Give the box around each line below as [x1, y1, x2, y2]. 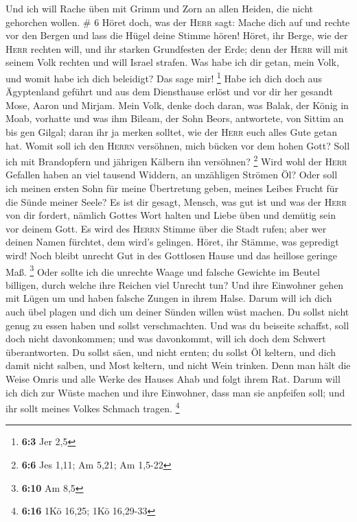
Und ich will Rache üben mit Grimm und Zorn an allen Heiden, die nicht [5, 1, 313, 15]
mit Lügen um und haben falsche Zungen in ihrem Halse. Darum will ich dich [5, 291, 332, 305]
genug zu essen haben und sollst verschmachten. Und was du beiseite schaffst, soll [5, 318, 349, 332]
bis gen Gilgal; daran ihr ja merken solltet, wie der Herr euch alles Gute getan [5, 125, 337, 139]
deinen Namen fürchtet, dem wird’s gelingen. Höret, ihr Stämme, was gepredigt [5, 235, 339, 249]
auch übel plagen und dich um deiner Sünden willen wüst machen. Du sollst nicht [5, 305, 349, 319]
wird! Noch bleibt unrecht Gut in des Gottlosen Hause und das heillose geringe [5, 248, 337, 262]
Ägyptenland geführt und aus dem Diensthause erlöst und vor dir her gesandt [5, 84, 333, 99]
